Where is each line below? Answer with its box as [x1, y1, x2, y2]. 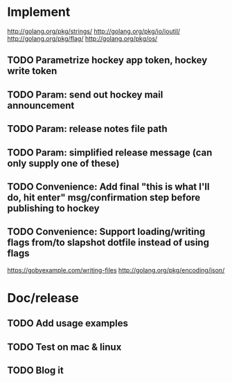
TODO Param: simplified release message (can [7, 147, 213, 158]
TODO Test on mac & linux [7, 341, 122, 353]
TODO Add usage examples [7, 317, 129, 329]
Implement [7, 4, 71, 20]
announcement [7, 100, 75, 111]
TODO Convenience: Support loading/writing [7, 226, 206, 238]
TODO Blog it [7, 364, 64, 377]
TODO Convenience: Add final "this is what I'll [7, 180, 210, 192]
